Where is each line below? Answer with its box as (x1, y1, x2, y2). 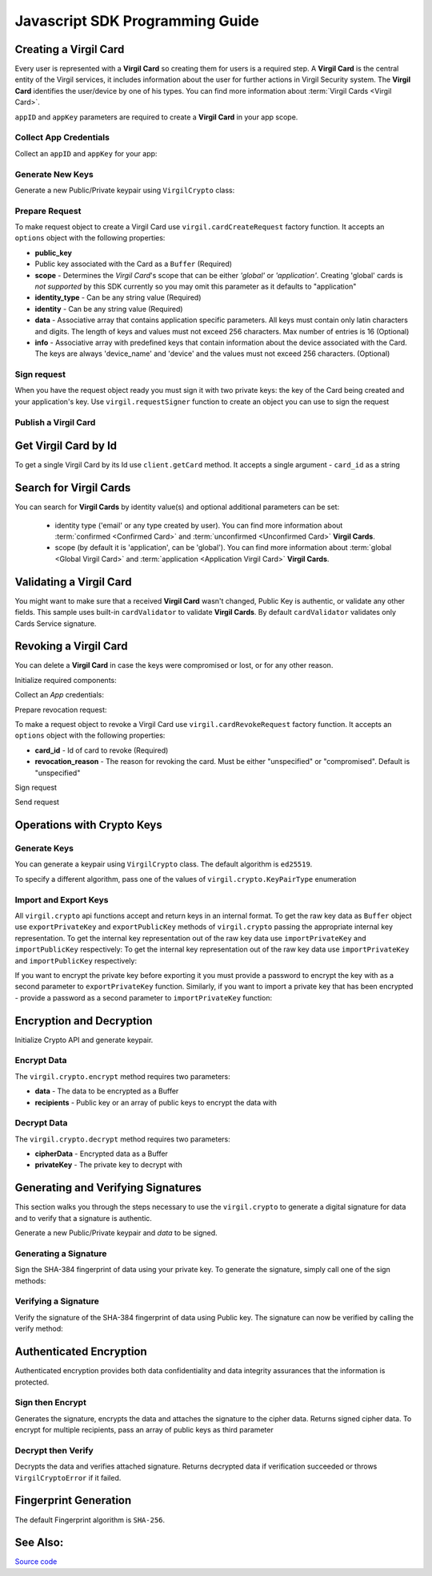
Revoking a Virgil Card (14, 640, 128, 653)
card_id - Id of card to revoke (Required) (34, 746, 169, 755)
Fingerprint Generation (14, 1493, 132, 1507)
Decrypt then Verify (14, 1445, 94, 1456)
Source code (14, 1557, 58, 1566)
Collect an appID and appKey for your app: (14, 148, 158, 158)
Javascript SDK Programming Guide (14, 12, 259, 30)
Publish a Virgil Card (14, 417, 96, 428)
